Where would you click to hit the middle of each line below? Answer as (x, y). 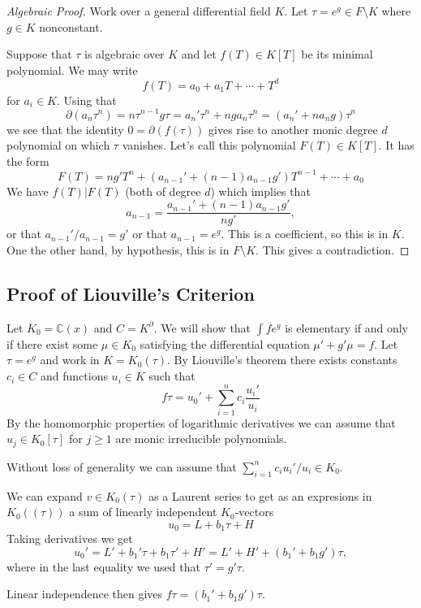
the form (28, 161)
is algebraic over (125, 54)
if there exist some (52, 343)
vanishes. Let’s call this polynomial (209, 145)
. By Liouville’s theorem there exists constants (282, 360)
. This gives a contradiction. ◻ (333, 250)
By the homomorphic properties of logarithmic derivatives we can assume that (201, 422)
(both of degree (163, 191)
